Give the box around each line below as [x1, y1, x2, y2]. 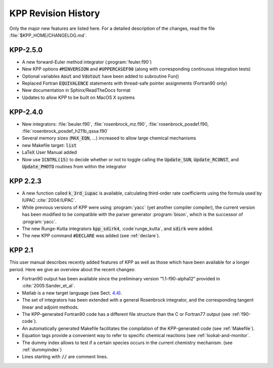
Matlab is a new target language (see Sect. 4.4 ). [22, 289, 122, 296]
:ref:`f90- [232, 311, 251, 317]
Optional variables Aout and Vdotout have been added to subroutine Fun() [22, 73, 179, 79]
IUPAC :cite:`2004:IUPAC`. [22, 197, 77, 203]
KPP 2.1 [9, 246, 33, 254]
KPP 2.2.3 [9, 176, 41, 185]
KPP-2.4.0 [9, 107, 43, 116]
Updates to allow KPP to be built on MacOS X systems [22, 94, 135, 100]
